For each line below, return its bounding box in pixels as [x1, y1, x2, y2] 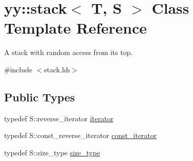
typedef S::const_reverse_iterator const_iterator [4, 130, 157, 141]
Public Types [4, 89, 75, 104]
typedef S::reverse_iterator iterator [4, 113, 114, 123]
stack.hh [44, 64, 70, 74]
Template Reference [4, 17, 147, 38]
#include [4, 64, 33, 74]
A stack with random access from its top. [4, 47, 133, 58]
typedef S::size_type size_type [4, 147, 100, 157]
